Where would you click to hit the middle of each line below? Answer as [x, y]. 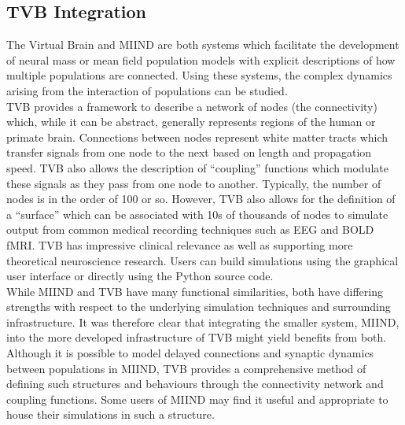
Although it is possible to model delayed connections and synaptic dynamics [190, 353]
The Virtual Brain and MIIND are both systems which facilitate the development [203, 44]
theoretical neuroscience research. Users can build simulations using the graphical [202, 260]
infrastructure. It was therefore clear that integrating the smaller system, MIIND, [203, 322]
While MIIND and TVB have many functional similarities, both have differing [195, 291]
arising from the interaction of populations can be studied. [147, 90]
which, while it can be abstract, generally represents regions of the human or [191, 122]
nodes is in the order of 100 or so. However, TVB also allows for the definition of [201, 199]
